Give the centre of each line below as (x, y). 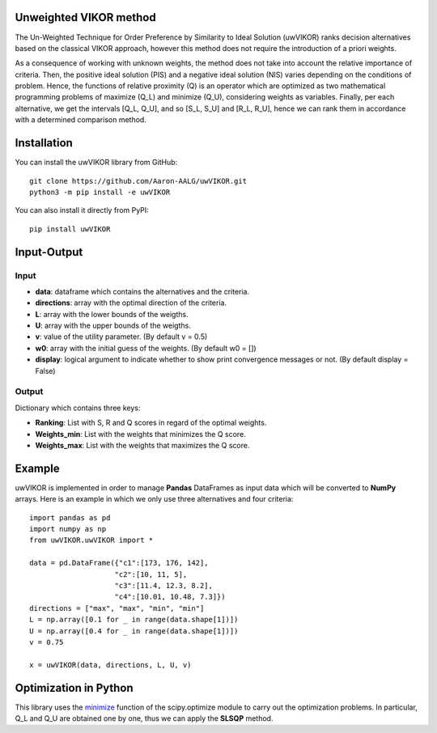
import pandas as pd (70, 517)
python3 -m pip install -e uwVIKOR (100, 192)
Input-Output (49, 252)
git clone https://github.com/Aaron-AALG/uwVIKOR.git (138, 181)
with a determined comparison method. (81, 120)
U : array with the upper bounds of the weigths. (113, 326)
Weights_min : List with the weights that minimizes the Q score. (140, 434)
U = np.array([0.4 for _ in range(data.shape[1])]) (134, 631)
